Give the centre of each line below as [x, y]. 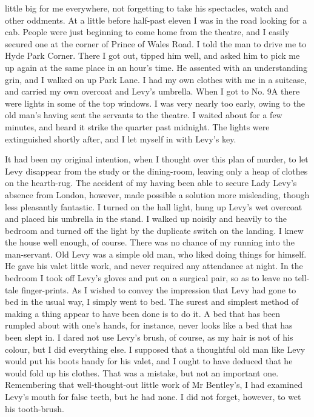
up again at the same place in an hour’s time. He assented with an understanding [156, 67]
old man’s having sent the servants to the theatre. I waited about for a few [144, 115]
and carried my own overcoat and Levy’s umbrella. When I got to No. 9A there [152, 91]
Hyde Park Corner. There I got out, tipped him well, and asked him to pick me [152, 55]
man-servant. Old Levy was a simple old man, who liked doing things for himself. [156, 254]
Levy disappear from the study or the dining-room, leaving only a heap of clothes [156, 171]
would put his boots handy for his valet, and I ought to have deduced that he [149, 361]
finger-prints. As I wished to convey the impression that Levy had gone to [159, 289]
